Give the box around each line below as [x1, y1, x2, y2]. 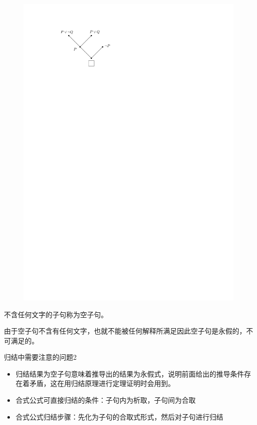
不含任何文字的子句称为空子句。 [4, 309, 108, 319]
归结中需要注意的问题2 [4, 352, 77, 362]
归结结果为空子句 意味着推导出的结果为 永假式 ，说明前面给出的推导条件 [15, 368, 244, 379]
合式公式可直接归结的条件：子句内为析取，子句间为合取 [15, 395, 196, 405]
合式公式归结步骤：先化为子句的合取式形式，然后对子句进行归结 [15, 411, 223, 422]
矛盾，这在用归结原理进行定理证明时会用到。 [29, 378, 175, 388]
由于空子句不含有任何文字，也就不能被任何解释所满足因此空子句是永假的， [4, 326, 246, 336]
